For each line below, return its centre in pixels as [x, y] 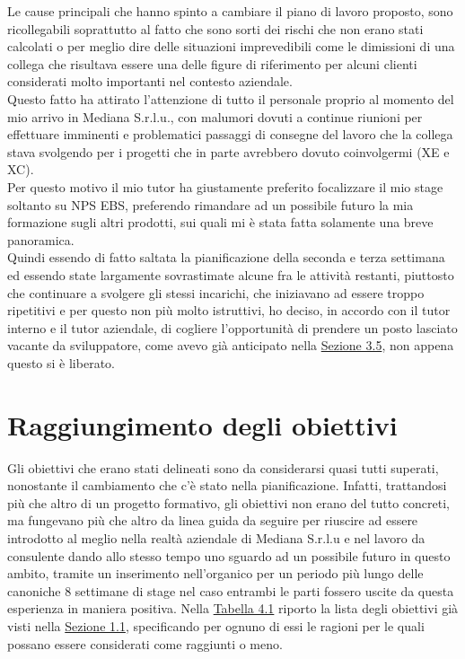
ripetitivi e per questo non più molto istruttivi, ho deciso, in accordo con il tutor [229, 310]
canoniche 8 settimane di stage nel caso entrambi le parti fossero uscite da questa [231, 590]
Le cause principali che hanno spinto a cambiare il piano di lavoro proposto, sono [230, 11]
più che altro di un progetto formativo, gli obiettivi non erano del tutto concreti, [228, 502]
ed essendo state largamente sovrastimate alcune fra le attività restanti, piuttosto [231, 274]
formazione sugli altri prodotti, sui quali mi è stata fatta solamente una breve [220, 222]
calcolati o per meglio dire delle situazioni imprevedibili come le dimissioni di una [231, 46]
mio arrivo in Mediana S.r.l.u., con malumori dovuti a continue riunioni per [215, 116]
